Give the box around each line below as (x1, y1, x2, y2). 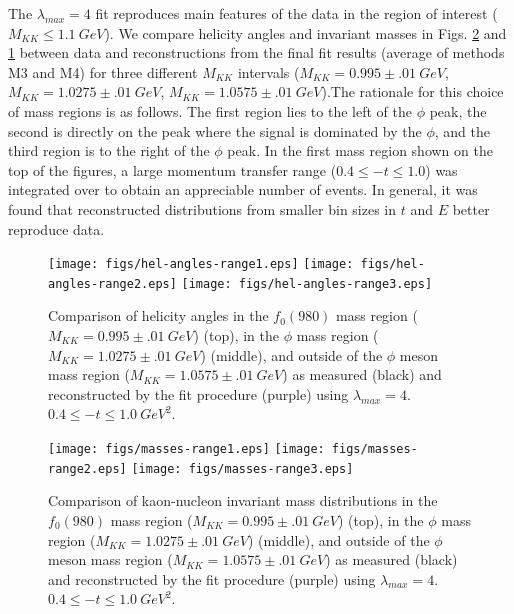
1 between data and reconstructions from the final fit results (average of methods (8, 42, 505, 63)
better (452, 198, 490, 219)
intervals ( (237, 61, 300, 82)
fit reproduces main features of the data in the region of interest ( (95, 3, 498, 23)
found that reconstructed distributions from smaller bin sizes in (8, 198, 397, 219)
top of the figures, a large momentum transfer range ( (8, 159, 337, 180)
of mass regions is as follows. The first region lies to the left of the (8, 100, 412, 121)
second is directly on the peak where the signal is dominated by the (8, 120, 422, 141)
